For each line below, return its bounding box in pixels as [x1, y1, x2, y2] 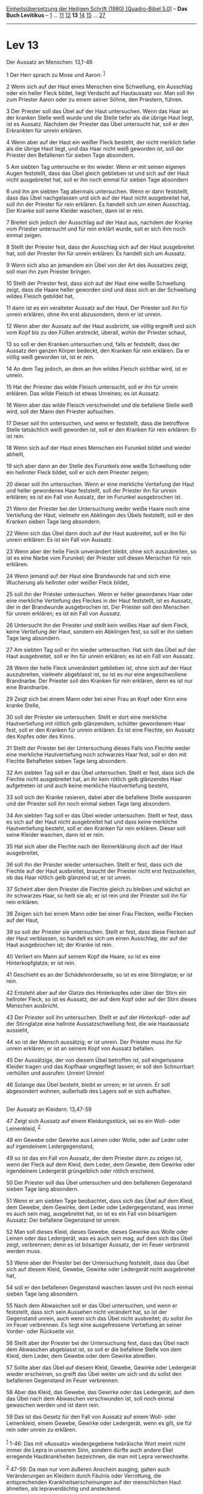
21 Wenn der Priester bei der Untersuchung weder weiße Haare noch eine [6, 505, 190, 512]
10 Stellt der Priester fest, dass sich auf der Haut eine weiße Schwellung [6, 280, 185, 287]
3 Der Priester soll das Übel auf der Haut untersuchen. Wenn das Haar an [6, 107, 188, 114]
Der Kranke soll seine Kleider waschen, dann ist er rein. [6, 207, 144, 214]
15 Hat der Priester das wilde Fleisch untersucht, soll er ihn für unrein [6, 383, 178, 390]
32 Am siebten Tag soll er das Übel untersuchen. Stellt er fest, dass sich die [6, 768, 195, 776]
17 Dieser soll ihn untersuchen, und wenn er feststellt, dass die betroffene [6, 419, 189, 427]
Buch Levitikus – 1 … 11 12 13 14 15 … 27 [6, 11, 106, 19]
